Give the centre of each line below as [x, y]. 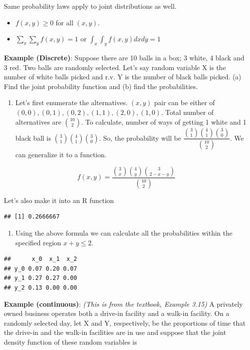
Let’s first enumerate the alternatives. [71, 102]
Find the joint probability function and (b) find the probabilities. [101, 86]
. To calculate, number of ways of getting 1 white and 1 [164, 121]
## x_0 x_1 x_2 [41, 259]
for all [64, 22]
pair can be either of [185, 102]
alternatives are [38, 121]
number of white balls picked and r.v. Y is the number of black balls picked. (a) [123, 77]
